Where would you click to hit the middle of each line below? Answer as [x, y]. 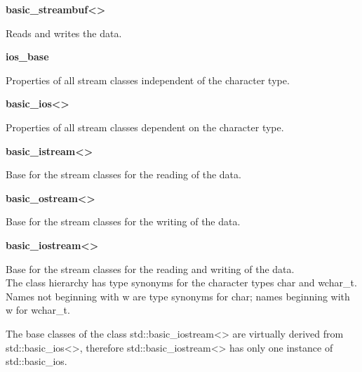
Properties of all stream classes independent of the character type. [148, 80]
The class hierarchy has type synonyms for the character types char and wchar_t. [181, 283]
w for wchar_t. [38, 310]
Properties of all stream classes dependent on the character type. [145, 127]
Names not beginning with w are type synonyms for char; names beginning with [178, 296]
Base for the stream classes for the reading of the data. [123, 174]
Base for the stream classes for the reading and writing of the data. [150, 268]
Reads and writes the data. [64, 33]
